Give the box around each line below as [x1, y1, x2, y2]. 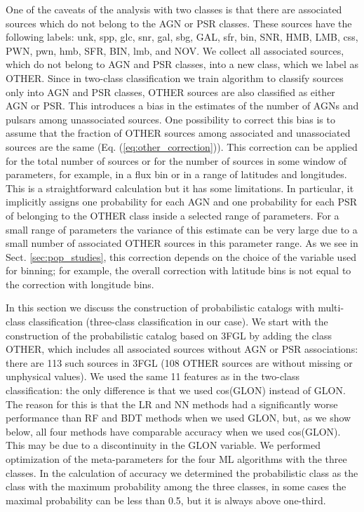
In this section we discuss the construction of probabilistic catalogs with [6, 300, 315, 315]
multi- [318, 300, 344, 315]
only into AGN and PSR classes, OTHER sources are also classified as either [6, 84, 335, 99]
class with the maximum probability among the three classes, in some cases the [6, 479, 346, 494]
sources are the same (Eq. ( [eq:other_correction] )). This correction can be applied [6, 139, 358, 154]
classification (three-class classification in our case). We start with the [28, 314, 328, 329]
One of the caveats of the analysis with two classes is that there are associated [6, 2, 342, 16]
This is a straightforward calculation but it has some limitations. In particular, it [6, 180, 354, 195]
